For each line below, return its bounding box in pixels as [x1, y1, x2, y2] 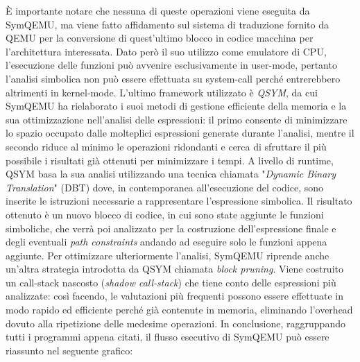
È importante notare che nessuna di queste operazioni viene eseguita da [6, 3, 310, 17]
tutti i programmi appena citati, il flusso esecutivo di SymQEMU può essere [6, 329, 329, 344]
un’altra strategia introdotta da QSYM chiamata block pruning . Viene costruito [6, 261, 343, 276]
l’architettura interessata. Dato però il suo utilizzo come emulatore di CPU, [6, 44, 327, 58]
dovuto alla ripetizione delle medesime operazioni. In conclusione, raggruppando [6, 316, 345, 330]
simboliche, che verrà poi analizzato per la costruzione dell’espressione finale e [6, 221, 336, 235]
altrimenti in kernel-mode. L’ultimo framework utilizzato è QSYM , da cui [6, 85, 318, 99]
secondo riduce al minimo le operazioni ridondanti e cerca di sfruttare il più [6, 139, 327, 153]
